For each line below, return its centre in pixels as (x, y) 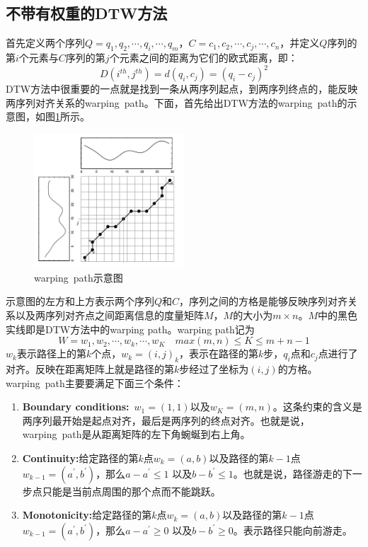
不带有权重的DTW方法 (87, 13)
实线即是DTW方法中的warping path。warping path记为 (130, 329)
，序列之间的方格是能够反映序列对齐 (264, 301)
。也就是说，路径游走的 (288, 473)
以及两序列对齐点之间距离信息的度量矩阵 (109, 315)
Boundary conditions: (76, 407)
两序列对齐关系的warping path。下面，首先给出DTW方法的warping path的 (177, 102)
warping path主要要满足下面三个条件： (95, 382)
